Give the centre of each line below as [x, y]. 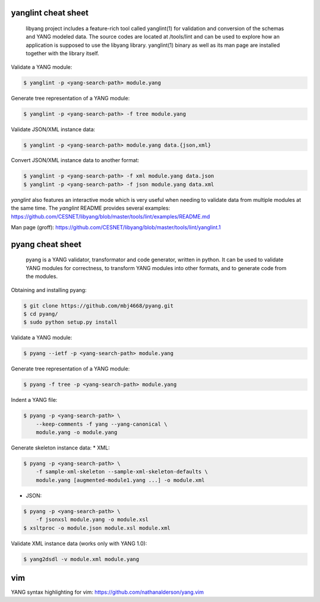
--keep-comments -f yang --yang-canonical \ [102, 424]
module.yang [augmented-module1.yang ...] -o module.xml [120, 480]
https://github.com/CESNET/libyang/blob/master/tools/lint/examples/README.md [111, 216]
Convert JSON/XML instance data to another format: [75, 160]
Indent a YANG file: [34, 400]
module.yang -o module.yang [77, 433]
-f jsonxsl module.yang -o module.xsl [92, 520]
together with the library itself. [63, 53]
